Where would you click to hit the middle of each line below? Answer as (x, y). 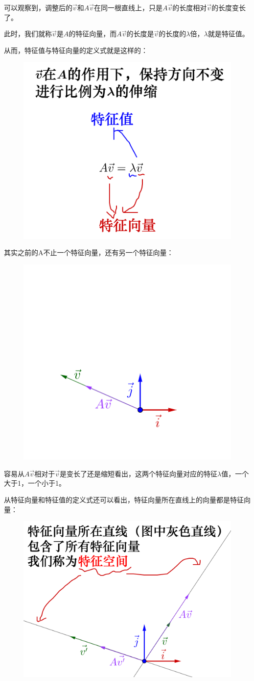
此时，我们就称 (28, 34)
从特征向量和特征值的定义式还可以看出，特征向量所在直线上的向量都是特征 (124, 499)
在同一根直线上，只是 (128, 7)
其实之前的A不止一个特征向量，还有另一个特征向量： (89, 252)
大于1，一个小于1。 (35, 483)
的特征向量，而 (93, 34)
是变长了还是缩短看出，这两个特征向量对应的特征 (139, 473)
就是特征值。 (228, 34)
